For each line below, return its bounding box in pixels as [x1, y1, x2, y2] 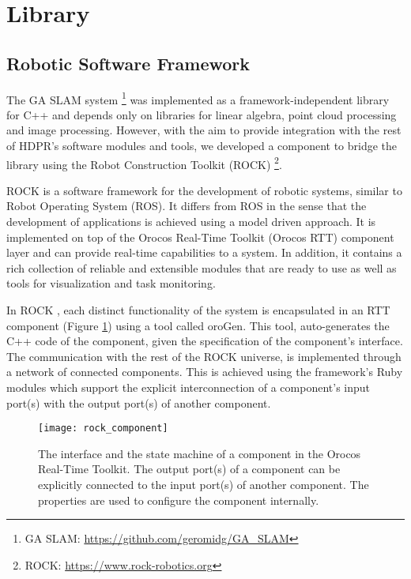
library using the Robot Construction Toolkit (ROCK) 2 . [6, 153, 282, 172]
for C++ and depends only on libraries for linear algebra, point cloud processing [6, 106, 397, 122]
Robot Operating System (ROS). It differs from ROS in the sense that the [6, 197, 367, 214]
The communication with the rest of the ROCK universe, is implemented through [6, 348, 402, 364]
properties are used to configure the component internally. [38, 491, 319, 508]
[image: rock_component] [38, 423, 168, 434]
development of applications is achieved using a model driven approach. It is [6, 213, 376, 230]
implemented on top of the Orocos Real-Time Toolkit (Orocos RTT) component [6, 228, 394, 245]
